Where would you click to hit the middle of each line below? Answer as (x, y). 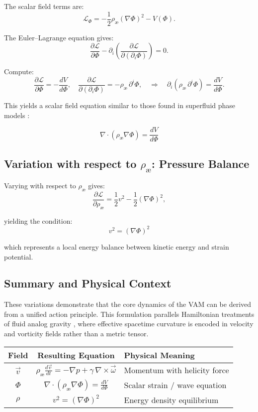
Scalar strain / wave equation (175, 385)
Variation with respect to (70, 163)
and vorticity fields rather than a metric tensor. (76, 334)
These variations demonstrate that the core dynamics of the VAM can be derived (128, 304)
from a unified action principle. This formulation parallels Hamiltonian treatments (129, 314)
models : (17, 115)
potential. (19, 256)
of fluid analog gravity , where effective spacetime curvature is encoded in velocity (129, 324)
